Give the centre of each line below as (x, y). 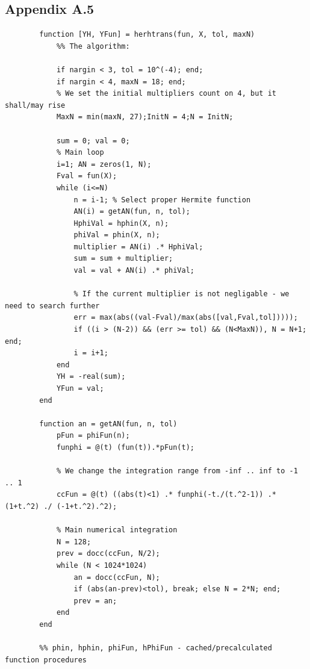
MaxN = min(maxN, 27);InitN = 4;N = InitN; (145, 117)
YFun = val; (80, 389)
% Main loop (80, 153)
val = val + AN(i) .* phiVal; (134, 271)
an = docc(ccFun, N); (117, 577)
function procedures (46, 660)
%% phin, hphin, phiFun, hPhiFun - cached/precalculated (156, 648)
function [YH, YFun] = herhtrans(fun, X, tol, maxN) (147, 35)
